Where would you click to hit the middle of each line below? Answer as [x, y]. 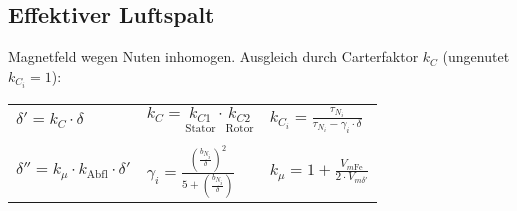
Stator [200, 128]
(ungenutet [476, 56]
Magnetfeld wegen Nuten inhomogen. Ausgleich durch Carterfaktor [213, 56]
